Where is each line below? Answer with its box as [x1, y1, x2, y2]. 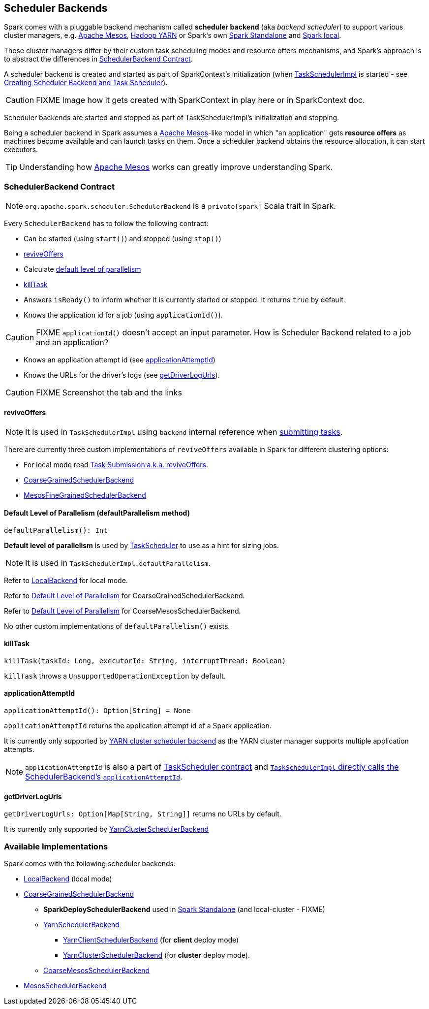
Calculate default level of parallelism [24, 265, 141, 274]
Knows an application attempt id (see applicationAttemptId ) [24, 356, 215, 364]
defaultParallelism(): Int [4, 526, 108, 534]
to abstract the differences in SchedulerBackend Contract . [4, 55, 193, 64]
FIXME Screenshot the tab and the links [36, 388, 182, 398]
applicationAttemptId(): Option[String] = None [4, 707, 191, 715]
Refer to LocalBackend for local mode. [4, 576, 128, 585]
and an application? [36, 337, 108, 348]
